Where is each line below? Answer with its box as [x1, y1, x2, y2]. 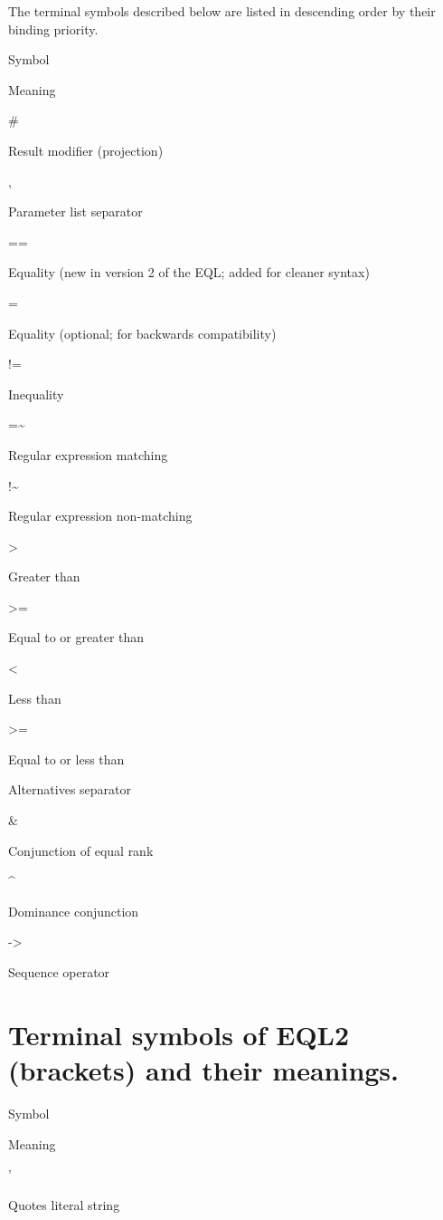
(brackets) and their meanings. [8, 1051, 400, 1088]
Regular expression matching [8, 445, 168, 464]
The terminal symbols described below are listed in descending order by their [8, 2, 436, 20]
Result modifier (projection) [8, 140, 164, 159]
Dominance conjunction [8, 901, 139, 920]
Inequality [8, 384, 64, 403]
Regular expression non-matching [8, 506, 193, 525]
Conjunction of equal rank [8, 841, 154, 860]
